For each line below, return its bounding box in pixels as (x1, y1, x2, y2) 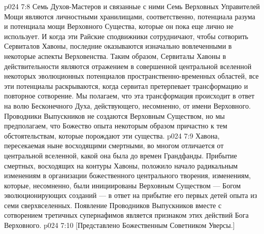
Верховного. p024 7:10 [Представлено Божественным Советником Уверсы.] (4, 220, 235, 230)
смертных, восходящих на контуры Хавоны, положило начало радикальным (4, 160, 238, 171)
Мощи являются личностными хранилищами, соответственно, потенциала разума (4, 11, 255, 21)
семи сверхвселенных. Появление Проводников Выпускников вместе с (4, 199, 222, 210)
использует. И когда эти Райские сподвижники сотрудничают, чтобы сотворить (4, 30, 248, 41)
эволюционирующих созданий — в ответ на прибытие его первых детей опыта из (4, 190, 257, 200)
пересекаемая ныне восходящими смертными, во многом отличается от (4, 140, 224, 151)
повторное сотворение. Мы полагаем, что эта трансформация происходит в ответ (4, 90, 255, 101)
